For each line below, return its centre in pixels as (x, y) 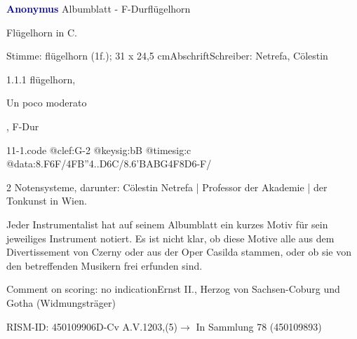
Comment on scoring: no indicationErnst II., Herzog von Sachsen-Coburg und (173, 289)
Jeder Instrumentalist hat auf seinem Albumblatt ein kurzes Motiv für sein (167, 224)
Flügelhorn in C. (42, 32)
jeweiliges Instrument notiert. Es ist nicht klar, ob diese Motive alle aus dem (170, 238)
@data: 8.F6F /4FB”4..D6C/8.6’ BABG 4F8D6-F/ (109, 164)
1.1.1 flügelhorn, (41, 79)
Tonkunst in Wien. (47, 201)
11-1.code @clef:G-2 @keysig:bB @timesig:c (99, 150)
